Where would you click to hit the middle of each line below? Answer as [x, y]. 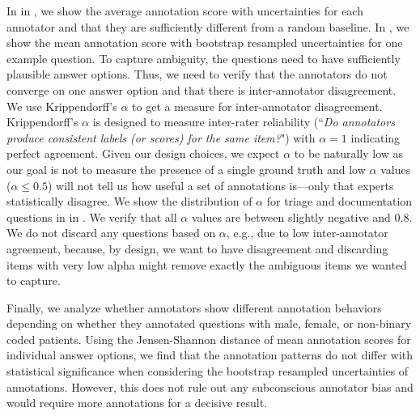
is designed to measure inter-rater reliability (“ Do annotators [244, 122]
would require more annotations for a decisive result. [137, 403]
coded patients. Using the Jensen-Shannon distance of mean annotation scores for [209, 339]
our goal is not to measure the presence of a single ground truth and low [186, 169]
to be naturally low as [349, 153]
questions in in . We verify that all [92, 216]
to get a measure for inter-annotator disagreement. [257, 106]
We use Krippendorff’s [62, 106]
